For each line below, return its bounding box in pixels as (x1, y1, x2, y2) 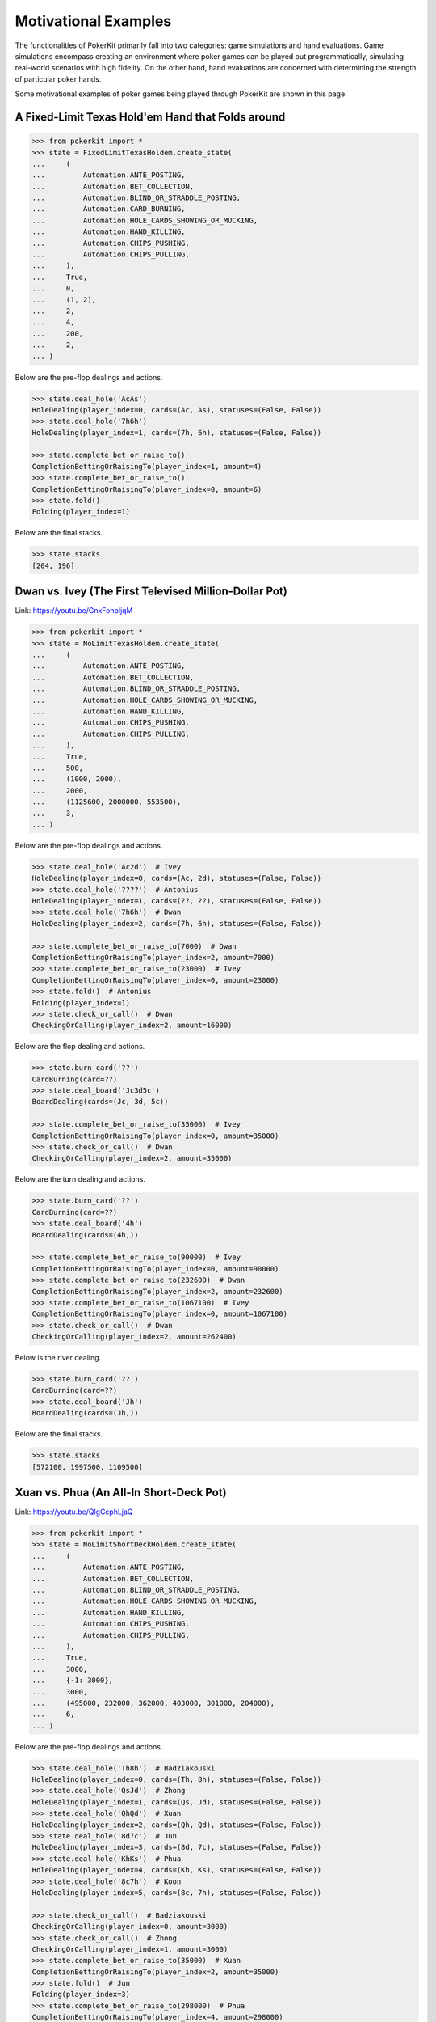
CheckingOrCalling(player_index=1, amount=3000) (31, 1944, 228, 1953)
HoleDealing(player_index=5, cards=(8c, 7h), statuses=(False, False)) (31, 1888, 322, 1897)
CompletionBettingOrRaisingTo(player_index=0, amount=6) (31, 484, 262, 493)
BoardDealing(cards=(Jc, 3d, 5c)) (31, 1097, 169, 1106)
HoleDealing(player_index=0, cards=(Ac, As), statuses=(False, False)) (31, 405, 322, 414)
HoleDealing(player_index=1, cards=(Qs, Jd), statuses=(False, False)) (31, 1797, 322, 1807)
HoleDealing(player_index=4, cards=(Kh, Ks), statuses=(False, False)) (31, 1865, 322, 1875)
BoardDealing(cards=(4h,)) (31, 1230, 139, 1239)
